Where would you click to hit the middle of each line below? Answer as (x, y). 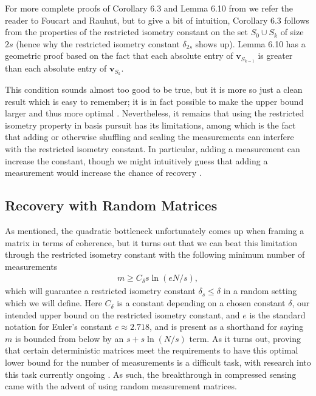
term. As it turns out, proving (245, 338)
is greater (275, 55)
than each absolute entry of (56, 68)
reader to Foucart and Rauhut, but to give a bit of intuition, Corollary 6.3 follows (157, 20)
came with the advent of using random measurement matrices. (121, 386)
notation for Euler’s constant (59, 327)
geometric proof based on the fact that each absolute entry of (119, 55)
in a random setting (260, 291)
